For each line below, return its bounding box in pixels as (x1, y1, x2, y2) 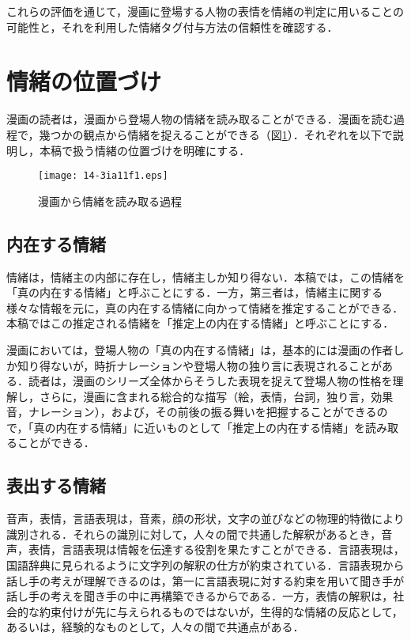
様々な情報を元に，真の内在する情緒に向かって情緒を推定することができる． (6, 299, 404, 316)
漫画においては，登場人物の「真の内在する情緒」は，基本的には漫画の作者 (6, 341, 394, 358)
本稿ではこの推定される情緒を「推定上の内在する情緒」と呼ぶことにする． (6, 315, 394, 331)
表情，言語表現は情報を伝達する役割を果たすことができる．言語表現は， (28, 541, 405, 558)
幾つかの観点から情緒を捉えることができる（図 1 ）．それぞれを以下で (39, 126, 393, 142)
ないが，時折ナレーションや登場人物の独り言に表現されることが (50, 357, 382, 373)
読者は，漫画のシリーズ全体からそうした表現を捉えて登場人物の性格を (28, 373, 393, 389)
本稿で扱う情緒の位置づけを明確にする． (39, 142, 251, 158)
